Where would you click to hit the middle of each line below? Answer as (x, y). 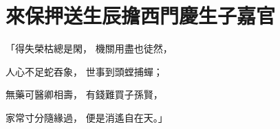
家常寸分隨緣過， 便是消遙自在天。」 (87, 117)
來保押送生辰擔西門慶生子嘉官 (141, 15)
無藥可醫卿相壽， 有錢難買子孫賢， (84, 94)
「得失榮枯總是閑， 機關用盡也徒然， (89, 48)
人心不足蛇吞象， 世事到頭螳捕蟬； (84, 71)
